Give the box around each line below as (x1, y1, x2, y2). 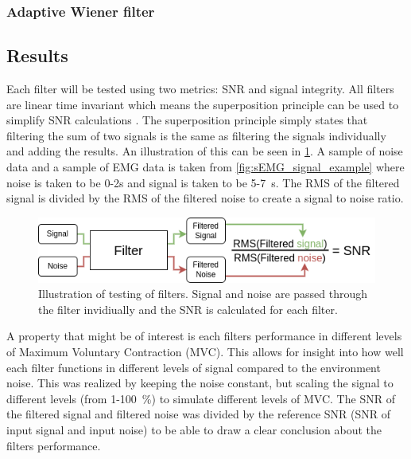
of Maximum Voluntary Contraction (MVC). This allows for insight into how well (6, 343, 404, 360)
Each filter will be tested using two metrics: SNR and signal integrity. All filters (6, 80, 394, 97)
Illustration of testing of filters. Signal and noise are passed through (38, 285, 368, 302)
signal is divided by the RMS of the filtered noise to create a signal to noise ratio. (6, 190, 404, 206)
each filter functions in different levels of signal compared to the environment (6, 359, 381, 375)
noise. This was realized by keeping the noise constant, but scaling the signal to (6, 375, 394, 391)
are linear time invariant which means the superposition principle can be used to (6, 96, 399, 112)
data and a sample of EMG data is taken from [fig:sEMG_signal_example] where (6, 159, 405, 175)
